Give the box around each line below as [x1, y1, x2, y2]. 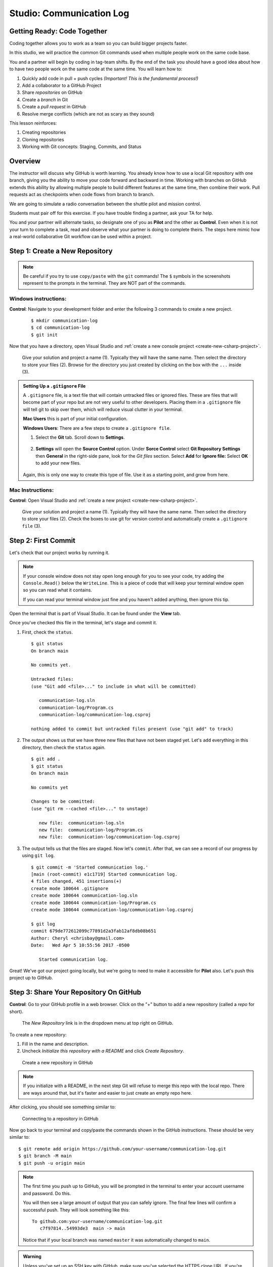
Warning [23, 1253, 41, 1259]
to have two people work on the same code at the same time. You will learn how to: [9, 66, 183, 72]
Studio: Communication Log [9, 8, 129, 19]
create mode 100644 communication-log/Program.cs [31, 900, 157, 906]
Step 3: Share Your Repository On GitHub [9, 988, 142, 997]
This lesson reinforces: [9, 120, 57, 126]
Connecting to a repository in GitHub [22, 1115, 99, 1122]
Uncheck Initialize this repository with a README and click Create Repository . [22, 1048, 185, 1054]
